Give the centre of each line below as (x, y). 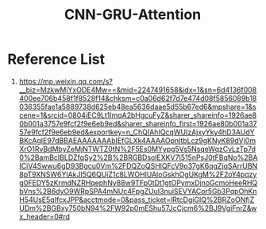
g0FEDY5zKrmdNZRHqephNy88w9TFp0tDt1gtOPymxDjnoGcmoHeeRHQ (138, 182)
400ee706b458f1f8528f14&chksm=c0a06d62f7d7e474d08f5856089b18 (138, 98)
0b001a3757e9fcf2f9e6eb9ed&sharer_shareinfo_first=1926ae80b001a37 (138, 123)
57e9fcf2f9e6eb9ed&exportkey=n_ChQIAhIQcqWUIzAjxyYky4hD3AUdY (137, 132)
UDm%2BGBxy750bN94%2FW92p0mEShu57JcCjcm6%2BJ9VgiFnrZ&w (138, 208)
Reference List (56, 59)
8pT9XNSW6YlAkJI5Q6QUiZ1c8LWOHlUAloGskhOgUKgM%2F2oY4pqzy (138, 174)
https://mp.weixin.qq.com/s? (66, 81)
